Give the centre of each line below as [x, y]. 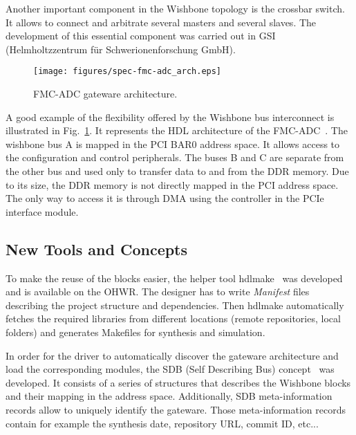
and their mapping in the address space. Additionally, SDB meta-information [169, 396]
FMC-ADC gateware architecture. [105, 94]
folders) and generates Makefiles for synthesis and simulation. [135, 332]
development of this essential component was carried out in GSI [141, 36]
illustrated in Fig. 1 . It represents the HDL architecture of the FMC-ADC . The [177, 130]
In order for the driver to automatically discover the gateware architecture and [172, 355]
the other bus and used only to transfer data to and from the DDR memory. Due [177, 171]
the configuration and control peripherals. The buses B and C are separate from [175, 157]
